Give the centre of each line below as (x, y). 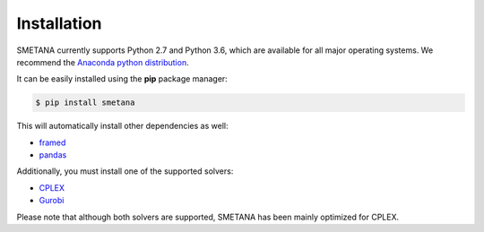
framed (52, 142)
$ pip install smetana (85, 103)
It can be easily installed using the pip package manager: (122, 79)
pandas (53, 155)
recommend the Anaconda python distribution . (103, 62)
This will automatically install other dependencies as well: (122, 126)
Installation (59, 23)
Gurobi (52, 201)
